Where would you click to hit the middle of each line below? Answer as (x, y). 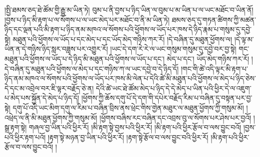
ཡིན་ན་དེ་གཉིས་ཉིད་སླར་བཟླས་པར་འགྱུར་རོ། (56, 49)
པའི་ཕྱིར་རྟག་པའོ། (25, 137)
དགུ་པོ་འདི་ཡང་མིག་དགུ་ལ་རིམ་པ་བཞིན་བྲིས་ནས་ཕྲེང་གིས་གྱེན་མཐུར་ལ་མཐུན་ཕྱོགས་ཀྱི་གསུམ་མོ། (128, 107)
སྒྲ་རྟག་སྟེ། (16, 127)
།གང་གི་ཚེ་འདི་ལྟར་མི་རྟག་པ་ (214, 68)
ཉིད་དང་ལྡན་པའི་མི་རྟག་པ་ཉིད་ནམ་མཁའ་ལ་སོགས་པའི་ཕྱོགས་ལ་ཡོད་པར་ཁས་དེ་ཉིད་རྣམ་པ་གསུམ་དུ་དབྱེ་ (128, 29)
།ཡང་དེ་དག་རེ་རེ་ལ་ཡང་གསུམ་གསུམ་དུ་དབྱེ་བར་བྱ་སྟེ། (173, 49)
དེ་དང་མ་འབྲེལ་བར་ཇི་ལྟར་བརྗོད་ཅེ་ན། (49, 88)
